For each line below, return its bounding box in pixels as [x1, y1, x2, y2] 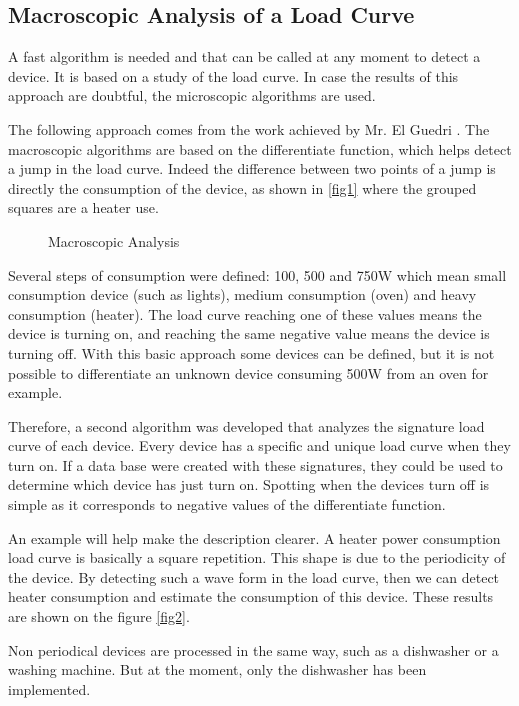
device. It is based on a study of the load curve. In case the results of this [8, 65, 459, 86]
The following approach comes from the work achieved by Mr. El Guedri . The [8, 118, 490, 139]
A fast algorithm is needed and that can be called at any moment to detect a [8, 46, 481, 67]
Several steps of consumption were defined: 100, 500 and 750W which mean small [8, 264, 507, 285]
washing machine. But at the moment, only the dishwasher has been [8, 659, 427, 680]
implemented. [8, 678, 91, 699]
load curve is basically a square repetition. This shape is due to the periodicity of [8, 547, 506, 568]
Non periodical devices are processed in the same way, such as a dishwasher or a [8, 639, 499, 660]
